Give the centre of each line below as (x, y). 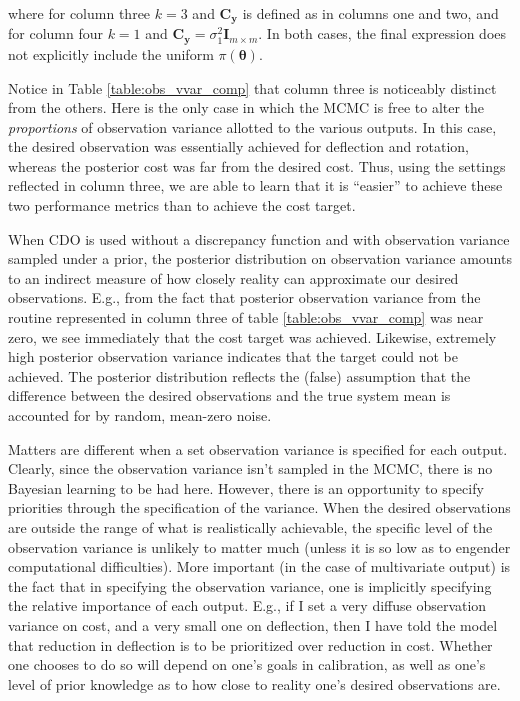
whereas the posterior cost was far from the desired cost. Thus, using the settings (257, 165)
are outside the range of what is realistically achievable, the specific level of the (250, 526)
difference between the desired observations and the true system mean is (229, 395)
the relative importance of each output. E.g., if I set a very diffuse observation (247, 605)
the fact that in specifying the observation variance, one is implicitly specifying (250, 585)
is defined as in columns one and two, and (370, 13)
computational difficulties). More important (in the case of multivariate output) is (259, 566)
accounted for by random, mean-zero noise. (140, 415)
